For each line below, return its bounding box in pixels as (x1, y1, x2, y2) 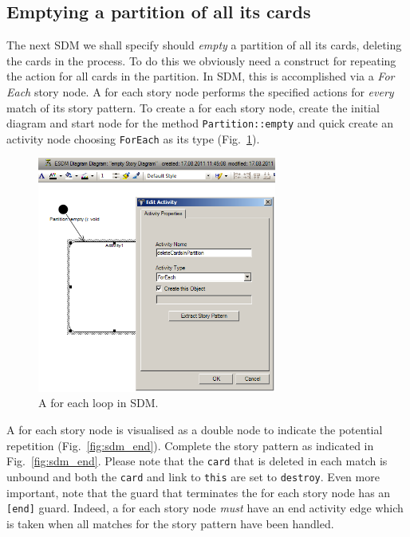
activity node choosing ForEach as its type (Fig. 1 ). (6, 130, 260, 147)
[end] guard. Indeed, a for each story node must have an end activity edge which (6, 500, 404, 516)
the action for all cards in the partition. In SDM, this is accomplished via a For (6, 68, 395, 84)
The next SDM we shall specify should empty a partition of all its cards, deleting (6, 37, 402, 53)
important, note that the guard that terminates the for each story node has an (6, 484, 391, 500)
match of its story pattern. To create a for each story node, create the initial (6, 99, 380, 116)
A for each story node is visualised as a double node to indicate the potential (6, 421, 383, 438)
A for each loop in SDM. (38, 394, 159, 411)
